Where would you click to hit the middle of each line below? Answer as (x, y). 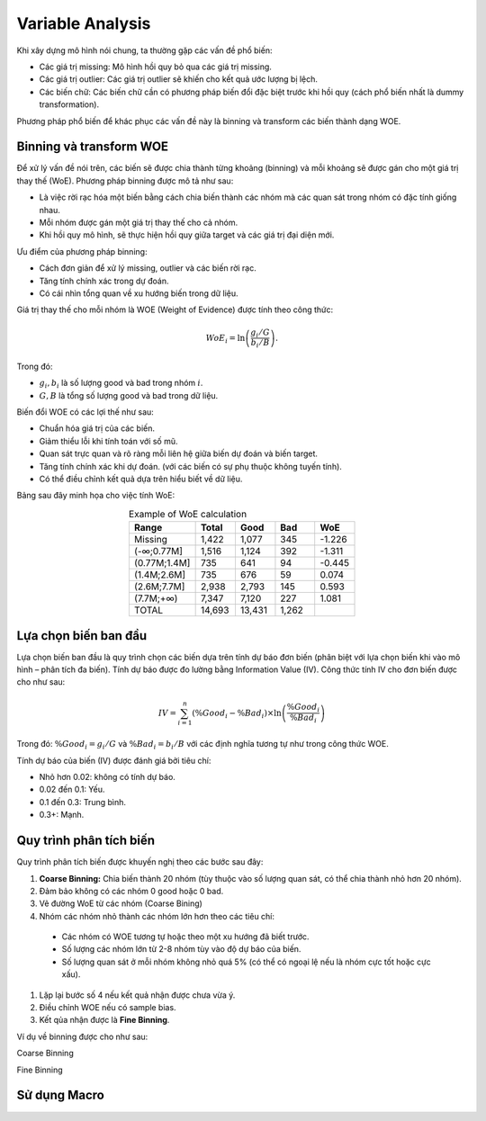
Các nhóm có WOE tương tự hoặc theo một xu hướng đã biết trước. (185, 937)
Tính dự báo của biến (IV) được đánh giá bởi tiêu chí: (114, 760)
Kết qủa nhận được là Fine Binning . (104, 1020)
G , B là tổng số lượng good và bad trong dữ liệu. (129, 395)
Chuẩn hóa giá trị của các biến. (97, 428)
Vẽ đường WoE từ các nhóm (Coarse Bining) (121, 903)
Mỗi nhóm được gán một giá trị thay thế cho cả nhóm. (139, 222)
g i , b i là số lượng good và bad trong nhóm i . (121, 384)
